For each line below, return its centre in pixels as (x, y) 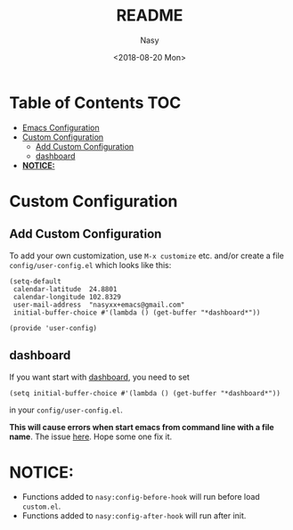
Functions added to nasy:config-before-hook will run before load (141, 497)
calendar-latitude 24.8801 (65, 289)
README (150, 16)
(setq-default (36, 281)
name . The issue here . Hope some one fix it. (91, 436)
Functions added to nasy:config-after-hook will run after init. (134, 516)
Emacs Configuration (61, 127)
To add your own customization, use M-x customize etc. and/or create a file (147, 256)
